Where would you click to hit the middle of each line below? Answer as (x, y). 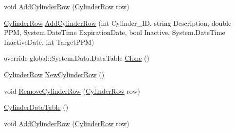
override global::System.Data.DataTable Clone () (77, 58)
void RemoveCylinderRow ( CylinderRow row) (72, 91)
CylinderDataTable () (36, 107)
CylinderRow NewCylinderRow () (54, 74)
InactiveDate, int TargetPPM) (49, 41)
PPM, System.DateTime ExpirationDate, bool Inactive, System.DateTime (115, 32)
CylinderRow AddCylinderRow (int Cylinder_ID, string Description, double (118, 23)
